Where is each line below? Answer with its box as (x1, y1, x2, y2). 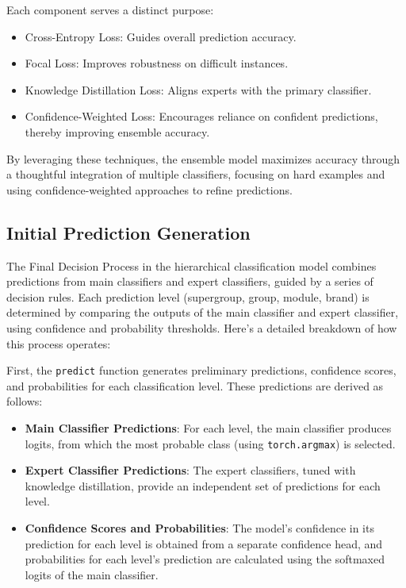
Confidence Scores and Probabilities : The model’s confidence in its (25, 519, 374, 536)
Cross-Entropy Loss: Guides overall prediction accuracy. (25, 28, 297, 44)
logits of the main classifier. (25, 566, 159, 582)
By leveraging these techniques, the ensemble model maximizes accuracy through (6, 150, 400, 167)
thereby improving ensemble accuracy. (25, 123, 210, 140)
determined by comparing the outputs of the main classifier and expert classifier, (6, 304, 399, 321)
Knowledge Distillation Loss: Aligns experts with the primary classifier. (25, 81, 372, 98)
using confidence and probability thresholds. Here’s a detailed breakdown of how (6, 319, 397, 336)
